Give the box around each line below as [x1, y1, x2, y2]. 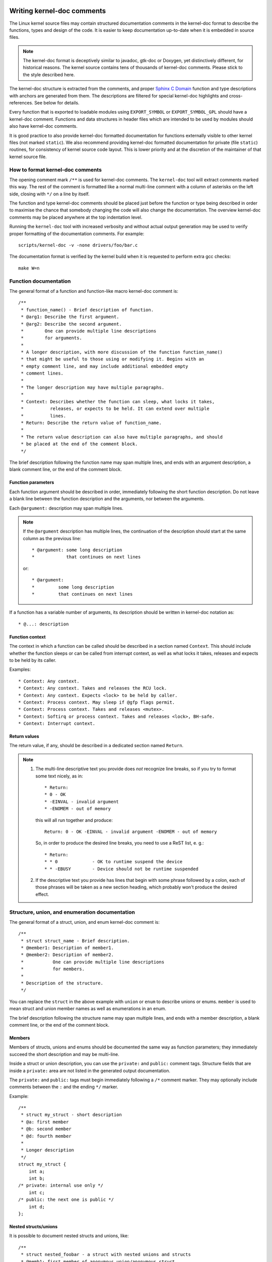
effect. [35, 891, 49, 897]
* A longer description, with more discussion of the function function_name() [21, 349, 223, 355]
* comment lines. [21, 371, 64, 376]
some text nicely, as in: [35, 773, 83, 779]
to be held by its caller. [9, 657, 56, 663]
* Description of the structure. [21, 980, 103, 986]
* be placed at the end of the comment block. [21, 441, 138, 447]
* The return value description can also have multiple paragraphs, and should [21, 434, 223, 440]
